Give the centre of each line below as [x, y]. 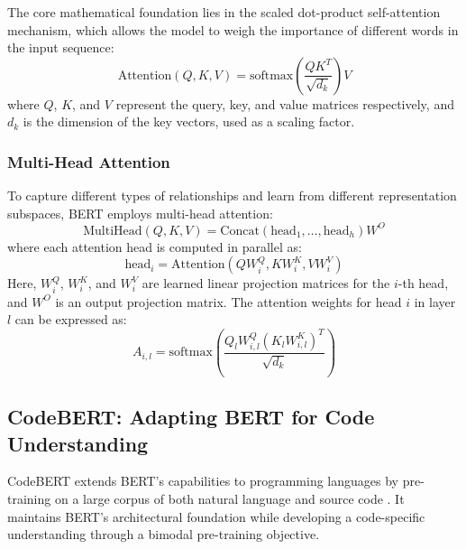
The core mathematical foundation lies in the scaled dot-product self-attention [224, 12]
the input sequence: [61, 47]
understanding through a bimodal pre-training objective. [164, 534]
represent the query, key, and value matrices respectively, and [285, 103]
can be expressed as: [71, 319]
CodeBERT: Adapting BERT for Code [191, 417]
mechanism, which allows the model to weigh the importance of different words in [233, 29]
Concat [240, 231]
